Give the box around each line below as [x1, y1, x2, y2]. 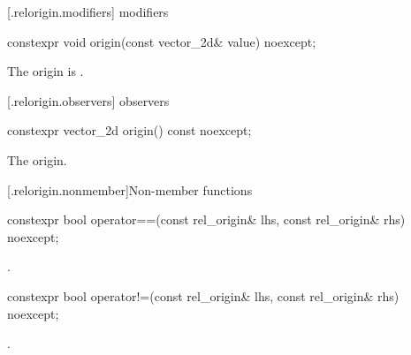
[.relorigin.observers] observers [7, 91, 170, 110]
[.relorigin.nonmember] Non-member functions [7, 180, 253, 199]
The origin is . [7, 62, 84, 80]
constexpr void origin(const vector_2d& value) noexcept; [7, 32, 316, 50]
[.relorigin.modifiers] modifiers [7, 3, 169, 20]
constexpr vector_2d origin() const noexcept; [7, 121, 252, 140]
